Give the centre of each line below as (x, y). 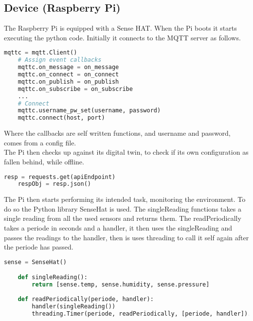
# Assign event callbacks (60, 60)
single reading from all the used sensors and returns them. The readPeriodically (123, 218)
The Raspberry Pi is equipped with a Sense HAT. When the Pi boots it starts (120, 28)
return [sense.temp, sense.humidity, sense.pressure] (121, 285)
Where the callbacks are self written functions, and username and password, (117, 133)
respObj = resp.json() (54, 184)
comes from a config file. (40, 142)
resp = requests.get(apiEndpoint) (60, 177)
